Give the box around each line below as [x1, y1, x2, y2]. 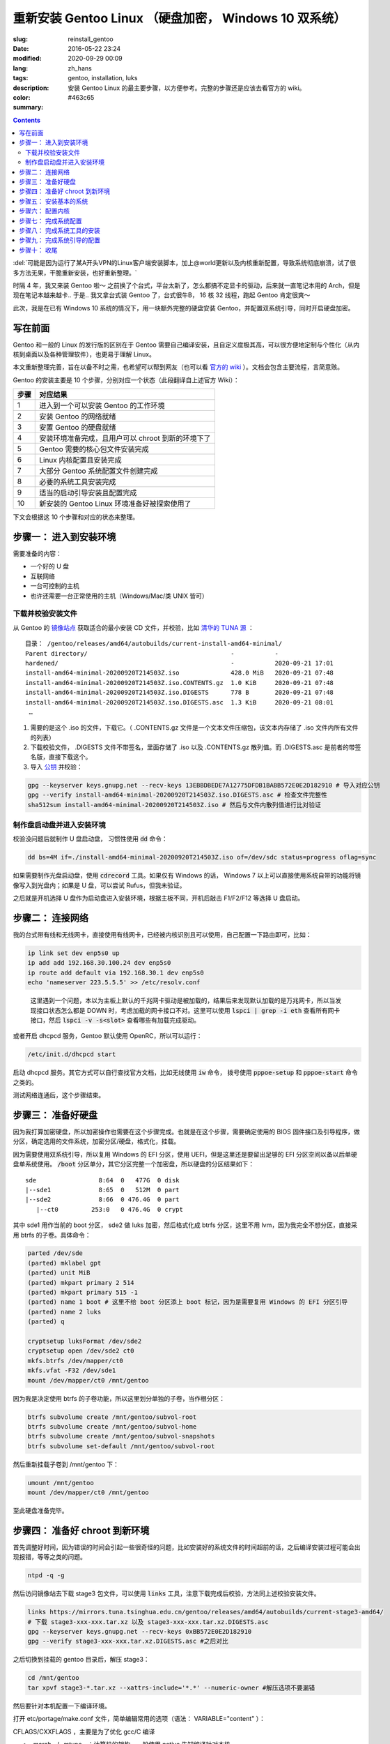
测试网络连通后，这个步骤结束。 [13, 1091, 104, 1099]
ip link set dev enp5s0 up [27, 949, 120, 957]
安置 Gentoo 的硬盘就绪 [39, 423, 116, 433]
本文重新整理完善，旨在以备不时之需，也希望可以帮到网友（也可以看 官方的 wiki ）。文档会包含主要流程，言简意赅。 [13, 363, 344, 371]
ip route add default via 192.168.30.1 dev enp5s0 [27, 968, 205, 977]
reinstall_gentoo [68, 35, 114, 43]
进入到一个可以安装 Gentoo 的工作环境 [39, 401, 165, 411]
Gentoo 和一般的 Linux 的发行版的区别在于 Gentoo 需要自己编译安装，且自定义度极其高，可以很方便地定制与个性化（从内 [13, 340, 360, 349]
